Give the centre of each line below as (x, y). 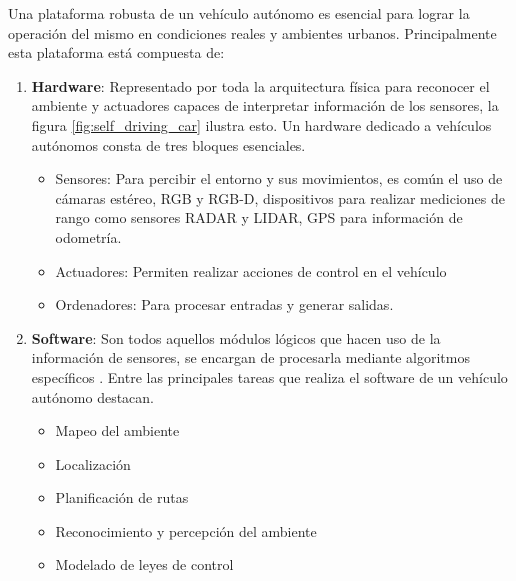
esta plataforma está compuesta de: (116, 52)
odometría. (88, 236)
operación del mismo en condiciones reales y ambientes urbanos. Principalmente (252, 32)
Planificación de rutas (122, 497)
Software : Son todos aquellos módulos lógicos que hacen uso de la (236, 337)
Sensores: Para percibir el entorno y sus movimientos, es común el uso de (279, 178)
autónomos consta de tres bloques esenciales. (168, 144)
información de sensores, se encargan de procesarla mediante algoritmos (250, 357)
